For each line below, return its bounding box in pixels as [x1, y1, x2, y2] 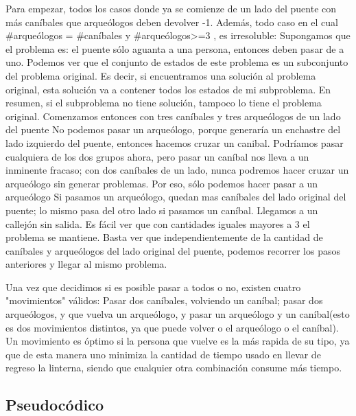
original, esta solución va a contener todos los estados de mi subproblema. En [5, 82, 331, 96]
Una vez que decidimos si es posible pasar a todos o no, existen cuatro [5, 279, 301, 294]
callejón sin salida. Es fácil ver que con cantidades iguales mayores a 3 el [5, 216, 310, 231]
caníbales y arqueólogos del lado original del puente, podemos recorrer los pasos [5, 243, 340, 257]
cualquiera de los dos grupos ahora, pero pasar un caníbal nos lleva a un [5, 149, 309, 163]
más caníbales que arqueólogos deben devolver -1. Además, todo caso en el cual [5, 14, 338, 29]
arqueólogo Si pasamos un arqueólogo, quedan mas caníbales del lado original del [5, 189, 346, 204]
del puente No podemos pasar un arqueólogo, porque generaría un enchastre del [5, 122, 341, 137]
